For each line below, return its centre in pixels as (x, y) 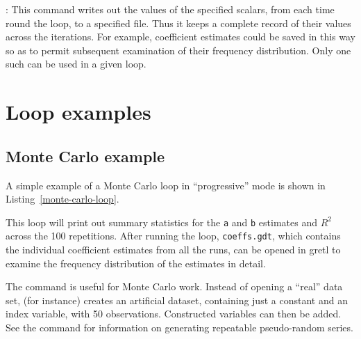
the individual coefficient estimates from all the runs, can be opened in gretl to (173, 250)
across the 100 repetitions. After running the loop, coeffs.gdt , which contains (173, 236)
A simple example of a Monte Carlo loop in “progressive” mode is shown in (166, 185)
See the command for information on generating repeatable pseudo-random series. (179, 328)
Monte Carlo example (85, 156)
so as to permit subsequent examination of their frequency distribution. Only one (178, 50)
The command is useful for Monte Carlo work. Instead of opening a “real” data (174, 286)
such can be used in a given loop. (76, 64)
